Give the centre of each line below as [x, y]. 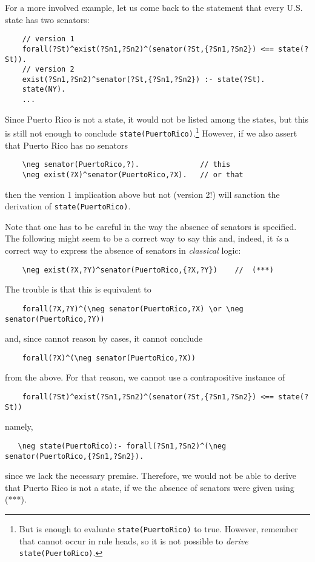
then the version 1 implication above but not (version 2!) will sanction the [142, 194]
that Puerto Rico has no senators [66, 145]
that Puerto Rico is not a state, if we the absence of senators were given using [150, 487]
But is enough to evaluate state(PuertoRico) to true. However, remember [158, 529]
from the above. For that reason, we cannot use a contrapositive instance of [145, 377]
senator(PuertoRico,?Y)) [55, 319]
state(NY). [44, 90]
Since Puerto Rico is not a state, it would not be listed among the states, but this [157, 119]
